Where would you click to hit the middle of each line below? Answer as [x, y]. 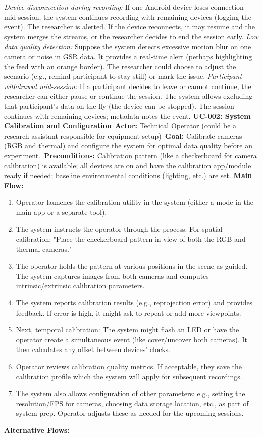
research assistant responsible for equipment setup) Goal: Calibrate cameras [123, 135]
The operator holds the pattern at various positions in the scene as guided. [132, 266]
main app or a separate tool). [61, 212]
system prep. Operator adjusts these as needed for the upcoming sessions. [130, 413]
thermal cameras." [44, 249]
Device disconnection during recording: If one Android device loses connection [124, 7]
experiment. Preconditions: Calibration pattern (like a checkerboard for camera [130, 155]
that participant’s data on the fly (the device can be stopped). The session [119, 105]
